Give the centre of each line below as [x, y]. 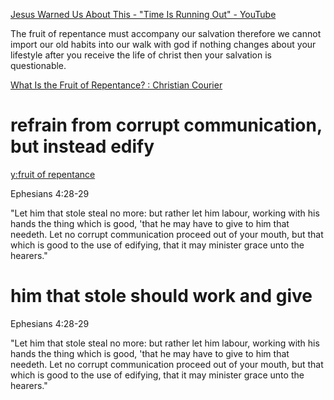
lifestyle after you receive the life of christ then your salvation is [141, 55]
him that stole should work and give [161, 296]
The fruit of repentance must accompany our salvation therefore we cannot [166, 33]
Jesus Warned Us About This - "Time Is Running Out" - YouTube [143, 14]
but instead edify [82, 146]
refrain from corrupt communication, [166, 125]
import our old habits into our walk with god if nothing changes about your [163, 44]
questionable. [38, 65]
